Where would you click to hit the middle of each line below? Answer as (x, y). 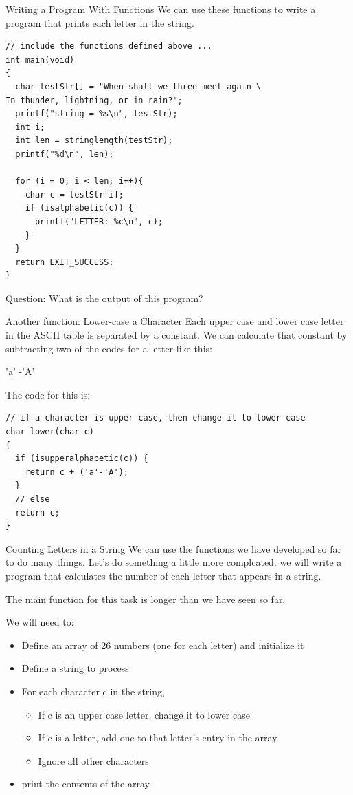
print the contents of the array (86, 784)
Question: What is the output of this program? (104, 298)
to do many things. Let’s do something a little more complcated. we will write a (174, 562)
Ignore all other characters (93, 760)
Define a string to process (75, 668)
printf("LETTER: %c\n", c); (99, 221)
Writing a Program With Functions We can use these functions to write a (161, 9)
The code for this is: (48, 394)
